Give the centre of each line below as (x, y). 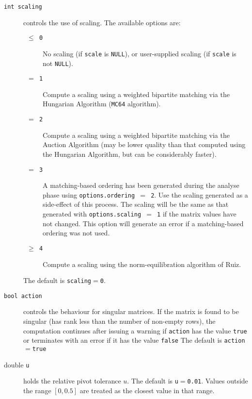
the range (37, 390)
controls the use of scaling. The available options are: (102, 22)
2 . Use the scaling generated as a (199, 194)
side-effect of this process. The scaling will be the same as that (136, 204)
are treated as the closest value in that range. (147, 390)
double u (17, 364)
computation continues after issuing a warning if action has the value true (135, 330)
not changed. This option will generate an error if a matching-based (143, 223)
